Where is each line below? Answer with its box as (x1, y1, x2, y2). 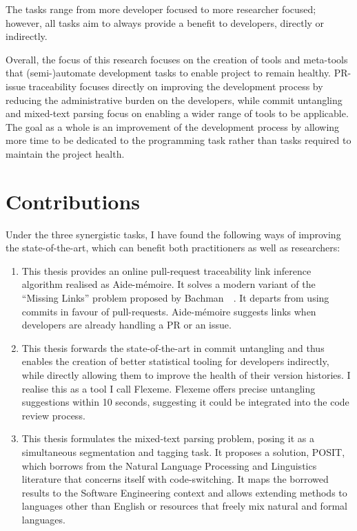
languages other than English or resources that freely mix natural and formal (21, 499, 347, 513)
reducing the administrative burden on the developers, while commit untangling (6, 92, 343, 107)
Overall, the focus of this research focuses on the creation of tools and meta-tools (6, 52, 348, 66)
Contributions (6, 187, 141, 215)
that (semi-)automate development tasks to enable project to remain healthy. (6, 65, 331, 80)
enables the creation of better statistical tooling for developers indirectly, (21, 354, 329, 368)
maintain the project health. (6, 146, 125, 160)
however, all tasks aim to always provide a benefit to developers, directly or (6, 15, 325, 30)
